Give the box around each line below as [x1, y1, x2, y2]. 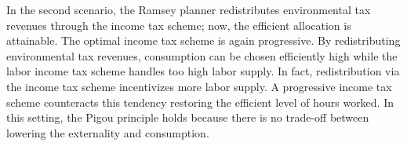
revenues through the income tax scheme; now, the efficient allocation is [6, 16, 351, 33]
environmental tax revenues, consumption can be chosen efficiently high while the [6, 47, 398, 64]
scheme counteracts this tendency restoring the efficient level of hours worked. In [6, 93, 394, 110]
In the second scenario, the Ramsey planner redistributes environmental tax [6, 2, 371, 17]
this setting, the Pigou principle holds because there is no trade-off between [6, 109, 369, 126]
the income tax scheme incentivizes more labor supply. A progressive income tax [6, 78, 392, 94]
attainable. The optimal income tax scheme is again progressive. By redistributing [6, 32, 401, 49]
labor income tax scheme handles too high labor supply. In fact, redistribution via [6, 63, 400, 79]
